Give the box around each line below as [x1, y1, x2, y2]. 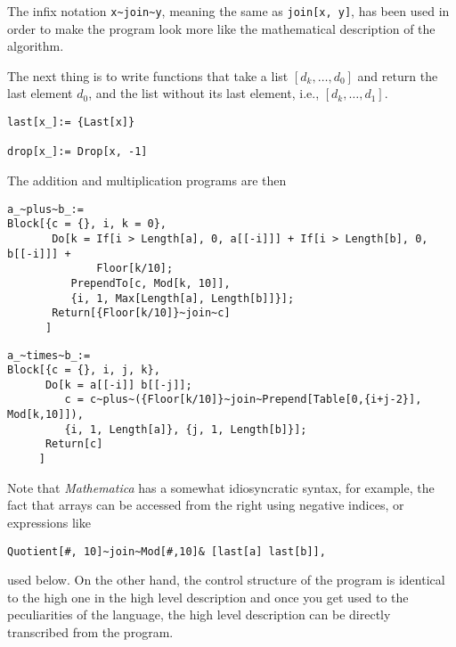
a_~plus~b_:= [7, 202, 84, 216]
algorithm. [7, 37, 64, 55]
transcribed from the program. [7, 622, 174, 641]
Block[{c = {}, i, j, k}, [7, 364, 160, 377]
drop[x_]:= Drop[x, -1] [7, 145, 148, 159]
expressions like [7, 512, 91, 531]
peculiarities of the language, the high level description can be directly [7, 605, 391, 624]
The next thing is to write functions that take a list [7, 66, 289, 85]
